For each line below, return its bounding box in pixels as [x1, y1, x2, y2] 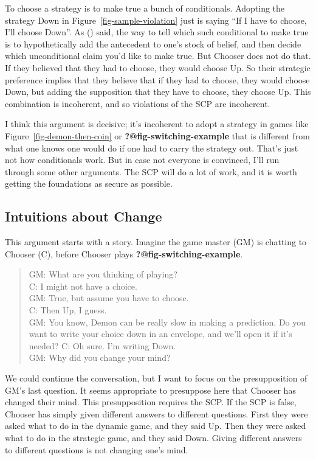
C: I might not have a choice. [29, 279, 137, 292]
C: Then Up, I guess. [29, 304, 107, 316]
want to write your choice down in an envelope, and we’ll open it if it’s [29, 327, 292, 340]
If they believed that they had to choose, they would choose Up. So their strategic [5, 61, 311, 74]
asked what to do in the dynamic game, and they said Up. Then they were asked [5, 419, 306, 432]
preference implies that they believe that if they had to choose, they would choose [5, 73, 310, 86]
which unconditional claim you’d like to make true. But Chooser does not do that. [5, 49, 311, 62]
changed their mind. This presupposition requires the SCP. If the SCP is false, [5, 396, 297, 408]
